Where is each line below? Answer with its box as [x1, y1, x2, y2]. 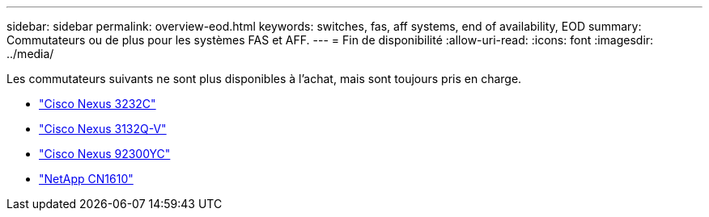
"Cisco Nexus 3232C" [39, 97, 156, 111]
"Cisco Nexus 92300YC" [39, 147, 171, 161]
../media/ [6, 47, 54, 61]
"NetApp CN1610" [39, 172, 134, 186]
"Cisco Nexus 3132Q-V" [39, 122, 167, 136]
